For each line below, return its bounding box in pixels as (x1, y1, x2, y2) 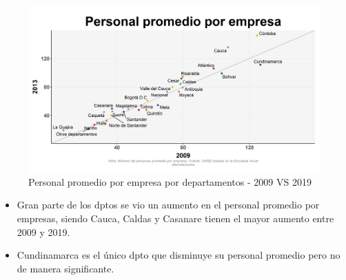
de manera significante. (17, 261, 114, 275)
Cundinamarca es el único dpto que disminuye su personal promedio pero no (17, 248, 340, 262)
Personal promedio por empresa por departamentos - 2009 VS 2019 (28, 174, 312, 189)
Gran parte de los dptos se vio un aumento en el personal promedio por (17, 197, 320, 212)
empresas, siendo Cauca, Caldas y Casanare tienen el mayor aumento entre (17, 211, 334, 225)
